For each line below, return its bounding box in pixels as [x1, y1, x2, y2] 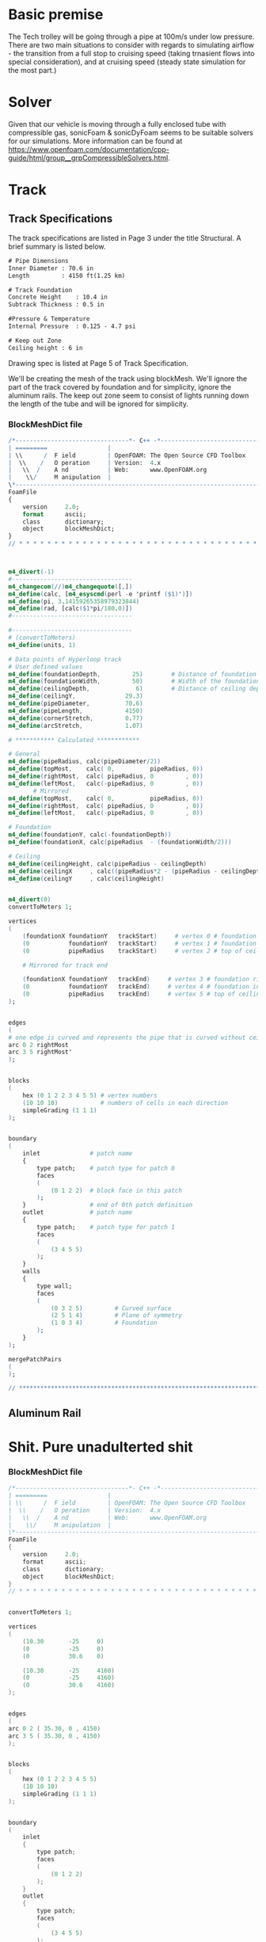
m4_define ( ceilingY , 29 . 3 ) [8, 692, 144, 700]
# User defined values [8, 663, 83, 671]
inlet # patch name [22, 1150, 133, 1158]
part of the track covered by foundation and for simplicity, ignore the [8, 382, 232, 391]
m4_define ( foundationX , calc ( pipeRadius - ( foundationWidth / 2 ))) [8, 838, 232, 847]
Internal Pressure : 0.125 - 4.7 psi [8, 322, 136, 330]
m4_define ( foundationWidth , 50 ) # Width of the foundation [8, 677, 260, 686]
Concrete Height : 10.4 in [8, 293, 108, 302]
